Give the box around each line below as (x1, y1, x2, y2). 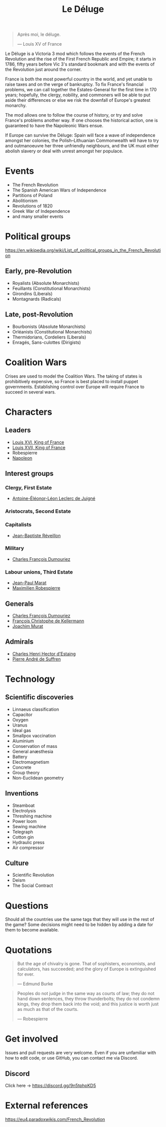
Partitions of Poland (12, 193, 53, 199)
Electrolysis (12, 807, 36, 813)
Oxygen (12, 717, 29, 723)
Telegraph (12, 829, 34, 835)
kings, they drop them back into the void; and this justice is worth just (17, 1001, 159, 1007)
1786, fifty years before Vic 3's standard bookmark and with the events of (5, 61, 155, 67)
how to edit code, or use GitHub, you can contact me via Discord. (5, 1055, 138, 1061)
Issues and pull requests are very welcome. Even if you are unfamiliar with (5, 1050, 157, 1056)
